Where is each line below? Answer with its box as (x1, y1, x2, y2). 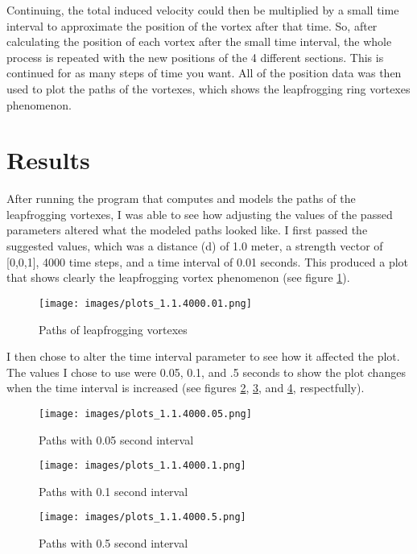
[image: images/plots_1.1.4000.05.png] (39, 407, 252, 420)
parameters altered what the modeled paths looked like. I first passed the (6, 221, 368, 238)
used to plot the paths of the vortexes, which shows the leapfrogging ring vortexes (6, 80, 411, 97)
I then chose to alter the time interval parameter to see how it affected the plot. (6, 348, 400, 365)
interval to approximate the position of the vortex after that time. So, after (6, 17, 378, 34)
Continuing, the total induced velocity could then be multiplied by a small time (6, 2, 399, 18)
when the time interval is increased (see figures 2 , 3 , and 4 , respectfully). (6, 379, 365, 396)
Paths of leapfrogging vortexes (39, 320, 188, 337)
